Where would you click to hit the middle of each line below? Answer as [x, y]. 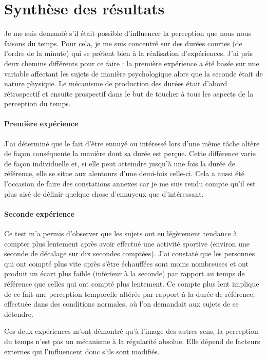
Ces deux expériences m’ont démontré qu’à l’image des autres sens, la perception [131, 331]
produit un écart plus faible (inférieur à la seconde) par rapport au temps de [125, 273]
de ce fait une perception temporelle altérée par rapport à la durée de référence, [130, 293]
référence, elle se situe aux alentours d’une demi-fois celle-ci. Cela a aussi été [124, 173]
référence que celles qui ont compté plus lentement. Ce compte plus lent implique [132, 283]
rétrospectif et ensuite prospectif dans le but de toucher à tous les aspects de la [129, 93]
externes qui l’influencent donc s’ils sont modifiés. [82, 351]
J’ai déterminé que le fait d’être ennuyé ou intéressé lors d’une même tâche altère [132, 143]
